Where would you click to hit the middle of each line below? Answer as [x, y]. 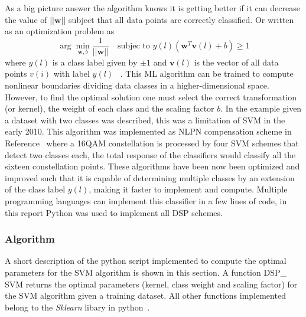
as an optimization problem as [60, 31]
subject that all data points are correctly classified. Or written [181, 19]
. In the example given [261, 108]
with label [71, 73]
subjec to [134, 46]
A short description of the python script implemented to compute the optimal [146, 261]
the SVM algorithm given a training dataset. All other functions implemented [145, 295]
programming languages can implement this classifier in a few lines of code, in [146, 200]
